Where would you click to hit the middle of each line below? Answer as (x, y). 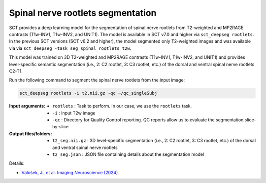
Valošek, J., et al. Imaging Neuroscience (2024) (70, 172)
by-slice (61, 127)
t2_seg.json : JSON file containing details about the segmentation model (128, 154)
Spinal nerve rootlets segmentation (83, 13)
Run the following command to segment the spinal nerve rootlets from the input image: (97, 80)
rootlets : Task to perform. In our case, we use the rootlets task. (122, 106)
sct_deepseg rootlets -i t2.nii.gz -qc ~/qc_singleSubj (88, 93)
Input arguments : (27, 106)
